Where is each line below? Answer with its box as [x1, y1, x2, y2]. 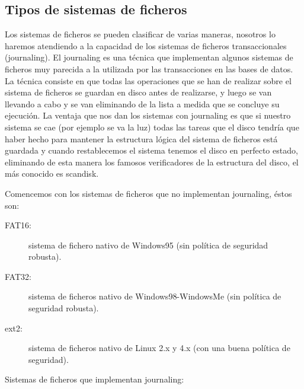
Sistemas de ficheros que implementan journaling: [5, 373, 184, 385]
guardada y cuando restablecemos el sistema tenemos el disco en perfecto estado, [5, 144, 298, 157]
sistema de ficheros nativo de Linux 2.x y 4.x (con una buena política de [28, 342, 290, 354]
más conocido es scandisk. [5, 167, 99, 180]
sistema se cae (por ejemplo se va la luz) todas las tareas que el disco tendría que [5, 120, 299, 133]
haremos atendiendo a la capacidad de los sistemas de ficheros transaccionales [5, 39, 287, 52]
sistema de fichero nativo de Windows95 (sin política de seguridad [28, 238, 268, 251]
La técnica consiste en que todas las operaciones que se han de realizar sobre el [5, 74, 292, 87]
